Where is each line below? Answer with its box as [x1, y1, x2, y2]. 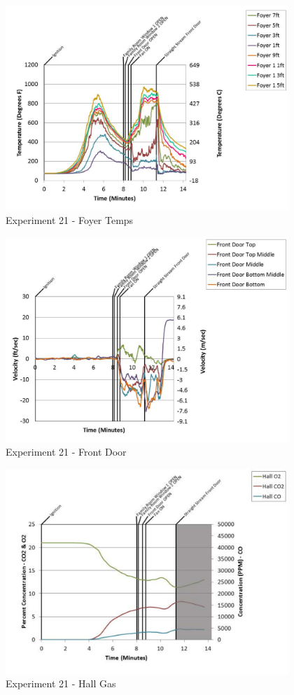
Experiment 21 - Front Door [6, 444, 127, 459]
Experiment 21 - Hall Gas [6, 676, 116, 691]
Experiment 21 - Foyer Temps [6, 213, 134, 227]
